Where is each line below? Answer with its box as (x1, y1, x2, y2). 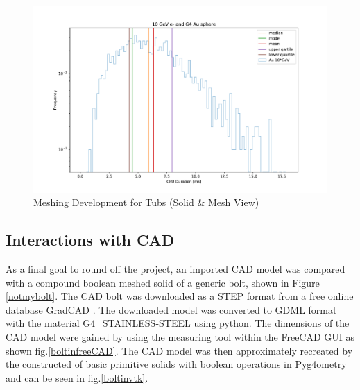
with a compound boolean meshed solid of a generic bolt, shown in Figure (6, 275, 320, 289)
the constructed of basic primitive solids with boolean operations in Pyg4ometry (6, 357, 347, 371)
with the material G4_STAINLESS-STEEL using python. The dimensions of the (6, 316, 350, 330)
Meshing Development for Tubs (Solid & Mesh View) (33, 195, 259, 210)
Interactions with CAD (6, 229, 175, 251)
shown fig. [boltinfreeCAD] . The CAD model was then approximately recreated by (6, 343, 353, 357)
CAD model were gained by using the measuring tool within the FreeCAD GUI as (6, 329, 355, 344)
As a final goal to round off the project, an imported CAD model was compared (6, 261, 345, 275)
